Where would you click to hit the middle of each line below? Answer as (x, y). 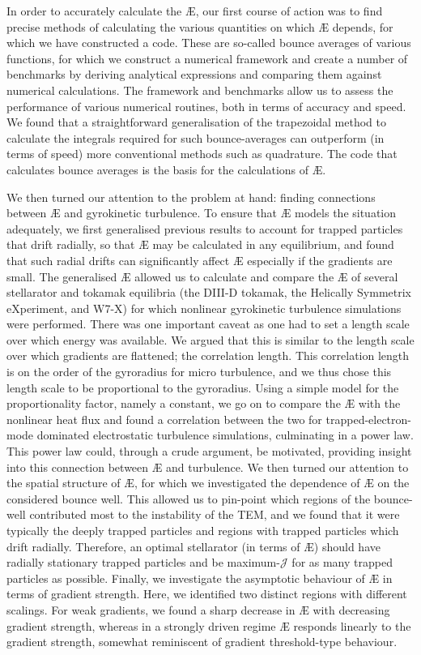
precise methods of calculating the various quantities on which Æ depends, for (200, 26)
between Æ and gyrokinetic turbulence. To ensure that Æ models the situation (202, 213)
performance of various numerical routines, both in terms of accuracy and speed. (206, 106)
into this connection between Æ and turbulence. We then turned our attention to (208, 467)
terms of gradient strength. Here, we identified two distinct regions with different (207, 594)
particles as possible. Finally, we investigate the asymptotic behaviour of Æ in (200, 578)
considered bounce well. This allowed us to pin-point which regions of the (189, 498)
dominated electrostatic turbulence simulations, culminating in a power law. (225, 435)
